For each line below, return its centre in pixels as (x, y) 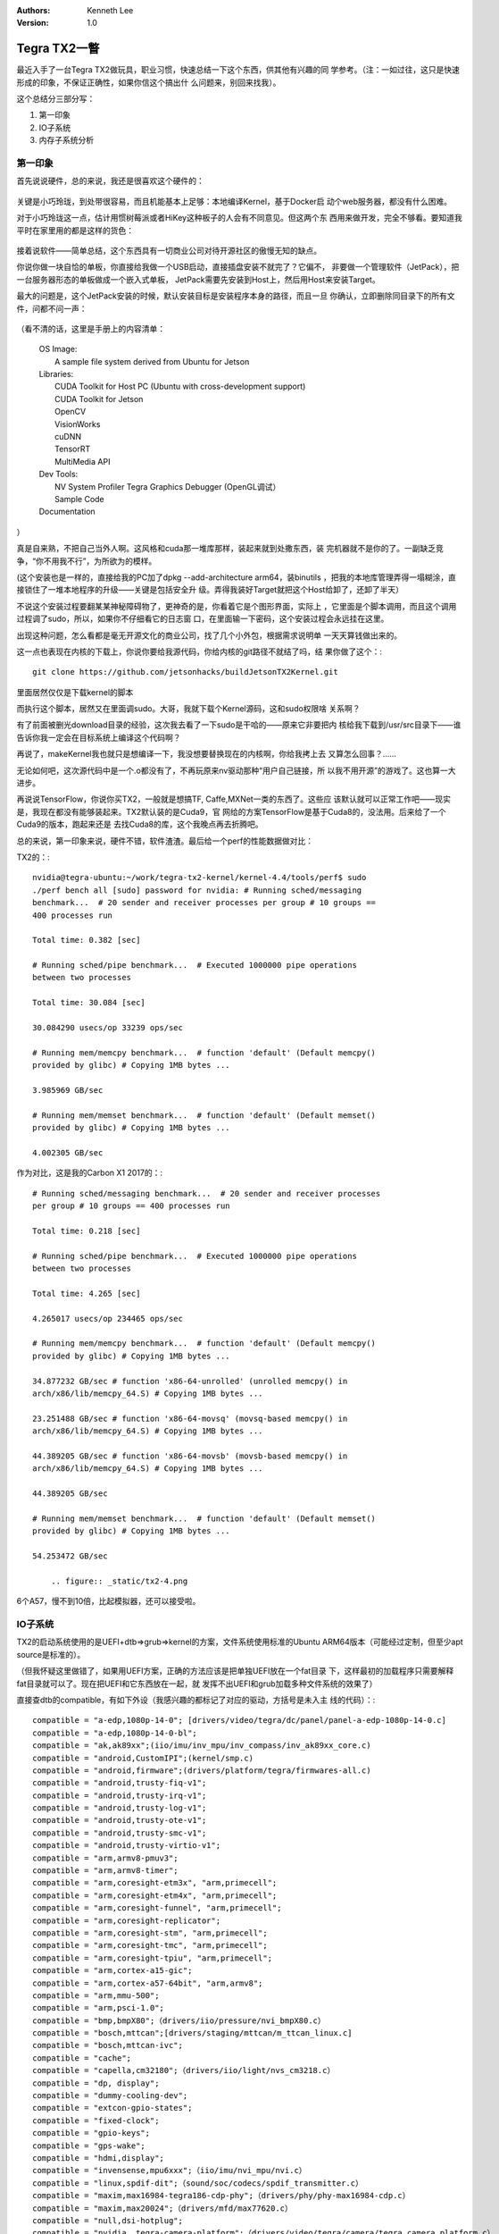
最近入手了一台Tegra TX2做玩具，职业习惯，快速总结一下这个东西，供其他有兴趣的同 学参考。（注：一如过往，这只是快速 (238, 70)
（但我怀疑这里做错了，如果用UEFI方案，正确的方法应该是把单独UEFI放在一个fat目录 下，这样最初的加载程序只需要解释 (235, 1671)
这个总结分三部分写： (56, 99)
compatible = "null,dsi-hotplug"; (108, 2220)
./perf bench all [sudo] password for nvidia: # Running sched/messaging (197, 890)
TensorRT (73, 449)
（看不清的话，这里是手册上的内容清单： (91, 328)
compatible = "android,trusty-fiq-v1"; (120, 1783)
